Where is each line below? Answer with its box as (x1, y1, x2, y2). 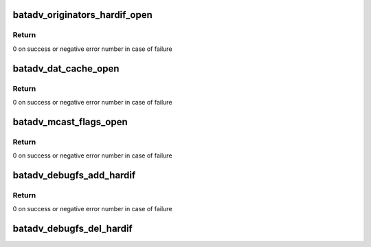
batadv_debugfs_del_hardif (12, 223, 133, 235)
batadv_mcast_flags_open (12, 116, 128, 127)
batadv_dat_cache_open (12, 63, 120, 74)
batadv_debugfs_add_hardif (12, 169, 136, 181)
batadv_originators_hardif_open (12, 9, 153, 21)
